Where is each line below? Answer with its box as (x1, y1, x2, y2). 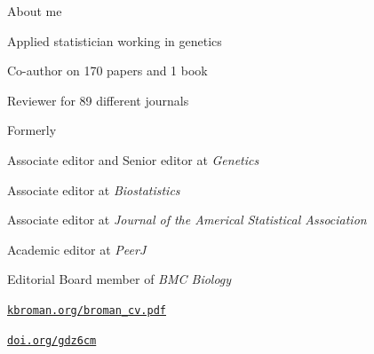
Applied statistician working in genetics (7, 31, 222, 50)
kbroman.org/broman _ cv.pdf (7, 303, 166, 317)
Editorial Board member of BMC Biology (7, 270, 232, 288)
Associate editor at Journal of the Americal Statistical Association (7, 210, 367, 229)
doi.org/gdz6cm (7, 334, 97, 347)
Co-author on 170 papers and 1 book (7, 61, 208, 80)
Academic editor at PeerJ (7, 240, 147, 258)
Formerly (7, 121, 57, 139)
